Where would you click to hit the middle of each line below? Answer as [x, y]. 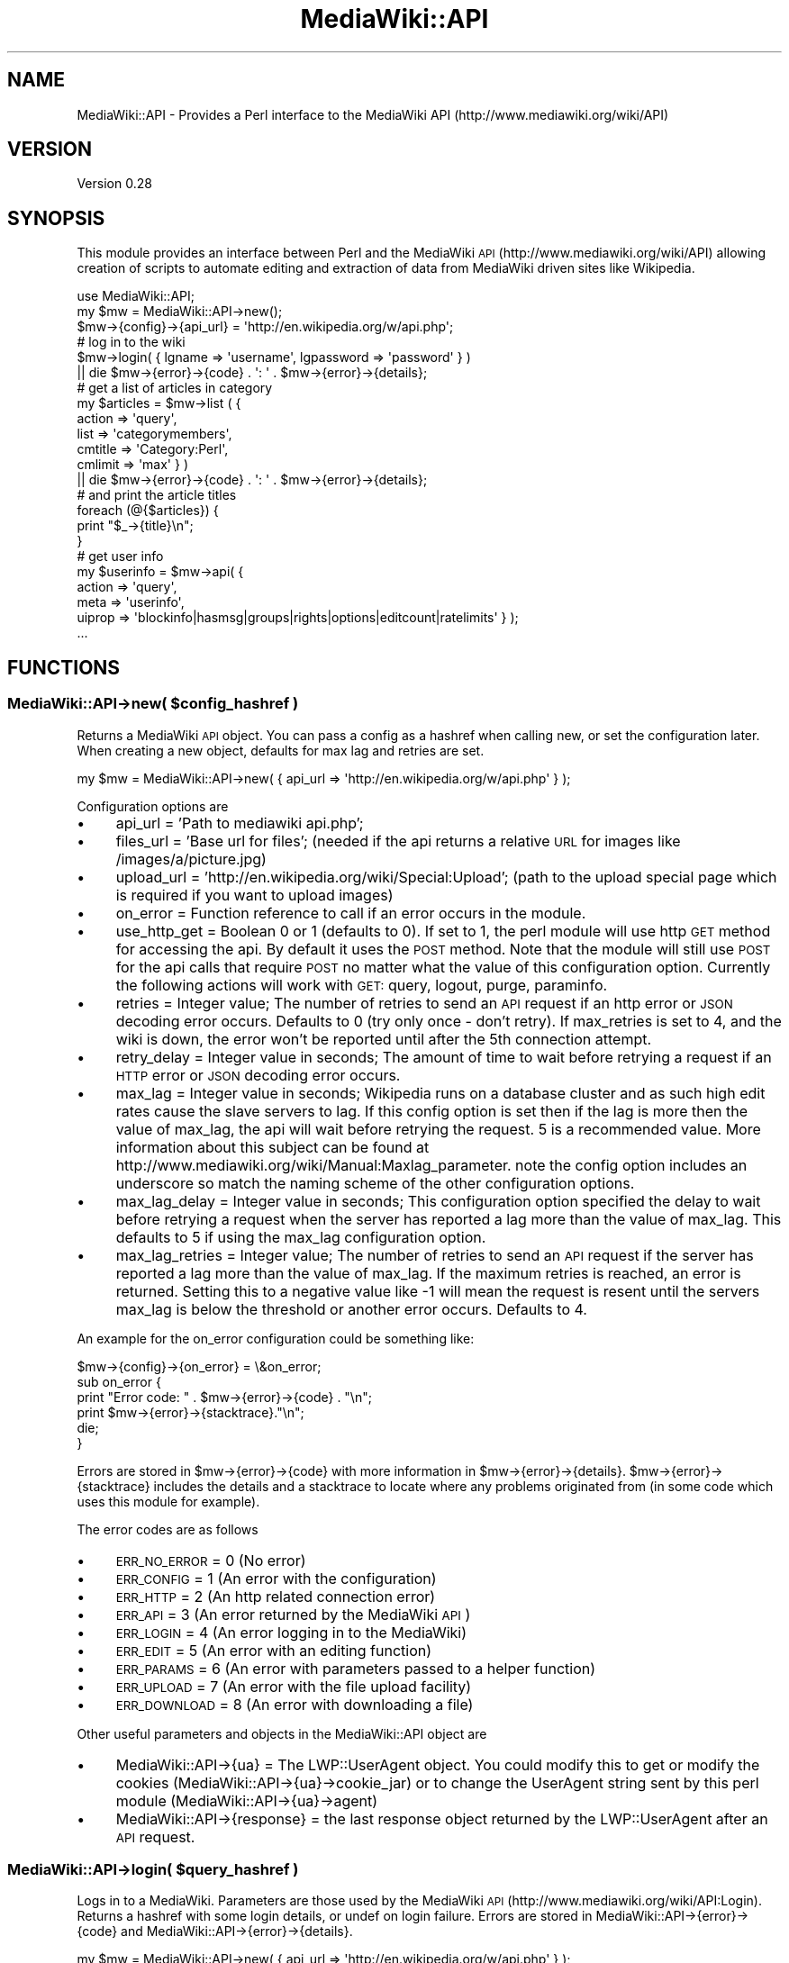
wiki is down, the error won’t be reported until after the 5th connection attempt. [384, 1039]
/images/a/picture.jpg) [191, 859]
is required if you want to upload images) [254, 895]
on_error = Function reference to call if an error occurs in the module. [351, 913]
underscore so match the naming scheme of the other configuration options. [375, 1183]
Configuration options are [153, 806]
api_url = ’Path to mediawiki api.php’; [240, 823]
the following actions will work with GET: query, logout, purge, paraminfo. [362, 985]
